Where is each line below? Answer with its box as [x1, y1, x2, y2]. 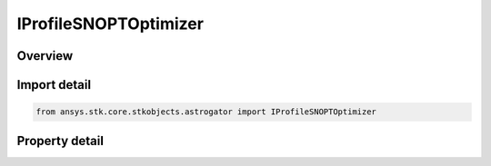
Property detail [16, 132, 105, 149]
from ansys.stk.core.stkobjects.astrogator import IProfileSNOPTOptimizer [35, 107, 377, 117]
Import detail [16, 77, 91, 93]
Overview [16, 48, 74, 63]
